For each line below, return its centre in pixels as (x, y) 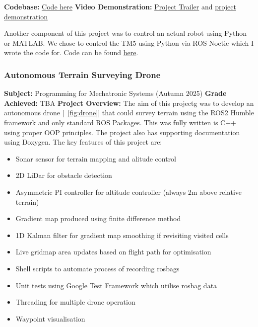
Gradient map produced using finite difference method (98, 218)
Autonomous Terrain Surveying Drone (82, 74)
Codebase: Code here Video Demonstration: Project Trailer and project (120, 6)
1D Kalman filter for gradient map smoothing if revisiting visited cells (122, 235)
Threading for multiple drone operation (75, 302)
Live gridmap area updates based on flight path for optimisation (113, 252)
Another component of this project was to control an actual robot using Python (126, 33)
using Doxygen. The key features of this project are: (83, 142)
